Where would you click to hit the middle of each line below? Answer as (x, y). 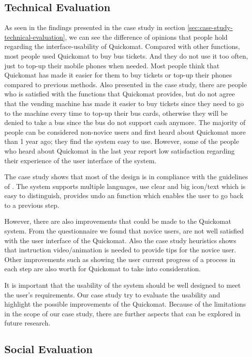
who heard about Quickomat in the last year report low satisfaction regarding (120, 150)
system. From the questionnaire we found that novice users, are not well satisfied (124, 231)
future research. (28, 323)
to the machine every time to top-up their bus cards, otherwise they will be (116, 113)
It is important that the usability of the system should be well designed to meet (123, 285)
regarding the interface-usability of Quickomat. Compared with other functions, (122, 46)
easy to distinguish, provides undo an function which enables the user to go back (124, 195)
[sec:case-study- (210, 27)
